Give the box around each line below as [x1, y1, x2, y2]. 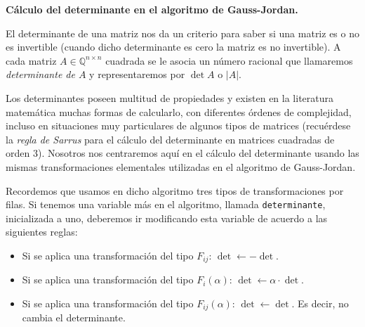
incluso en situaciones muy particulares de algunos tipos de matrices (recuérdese [6, 118, 351, 133]
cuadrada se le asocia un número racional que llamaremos [105, 53, 353, 68]
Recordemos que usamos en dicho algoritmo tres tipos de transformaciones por [6, 183, 344, 198]
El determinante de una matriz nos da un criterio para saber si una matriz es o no [6, 25, 359, 40]
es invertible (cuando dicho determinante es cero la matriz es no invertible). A [6, 39, 341, 54]
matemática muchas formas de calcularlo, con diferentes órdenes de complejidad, [6, 104, 352, 119]
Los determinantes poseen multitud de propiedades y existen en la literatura [6, 90, 334, 105]
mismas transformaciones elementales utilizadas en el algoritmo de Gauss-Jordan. [6, 159, 356, 174]
